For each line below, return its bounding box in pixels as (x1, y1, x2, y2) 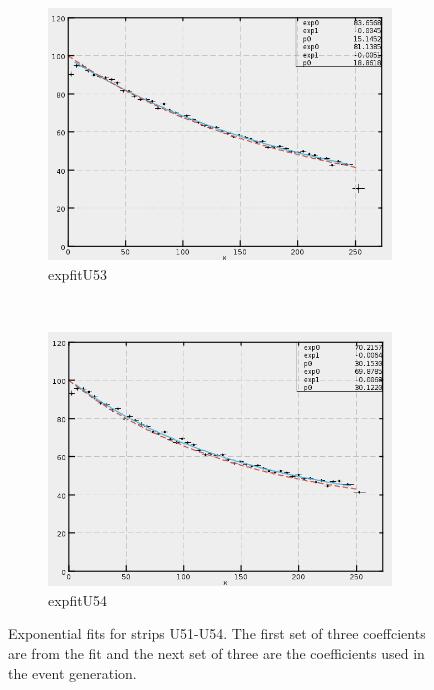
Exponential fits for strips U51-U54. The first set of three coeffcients (8, 623, 426, 644)
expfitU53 (48, 263, 108, 284)
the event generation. (8, 662, 137, 683)
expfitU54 (48, 589, 108, 610)
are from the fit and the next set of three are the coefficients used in (8, 642, 425, 663)
